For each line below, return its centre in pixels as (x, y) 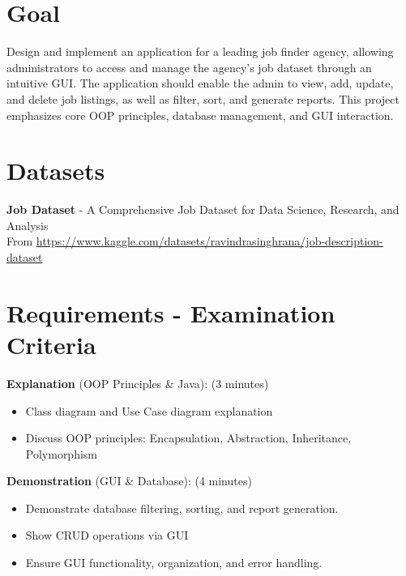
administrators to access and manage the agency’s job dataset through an (189, 67)
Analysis (28, 225)
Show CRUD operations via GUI (107, 535)
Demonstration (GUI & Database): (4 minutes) (129, 481)
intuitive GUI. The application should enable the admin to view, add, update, (200, 83)
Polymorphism (62, 453)
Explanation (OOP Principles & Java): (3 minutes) (138, 383)
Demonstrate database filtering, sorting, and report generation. (182, 508)
